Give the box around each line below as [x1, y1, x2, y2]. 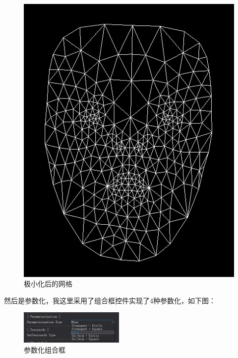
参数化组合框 [24, 344, 65, 355]
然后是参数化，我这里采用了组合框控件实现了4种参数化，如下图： [4, 295, 216, 305]
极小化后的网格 [24, 278, 72, 289]
